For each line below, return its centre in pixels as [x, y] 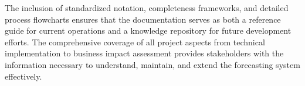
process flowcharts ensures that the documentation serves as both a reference [143, 19]
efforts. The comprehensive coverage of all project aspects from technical [135, 42]
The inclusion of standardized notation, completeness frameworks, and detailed [147, 8]
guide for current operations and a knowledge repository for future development [148, 31]
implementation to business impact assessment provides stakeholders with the [144, 53]
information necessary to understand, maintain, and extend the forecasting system [152, 64]
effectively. [23, 76]
